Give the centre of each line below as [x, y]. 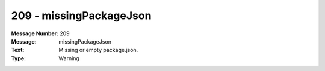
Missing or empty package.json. [98, 50]
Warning [69, 58]
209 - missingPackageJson [81, 16]
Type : [19, 58]
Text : [18, 50]
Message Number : [35, 33]
